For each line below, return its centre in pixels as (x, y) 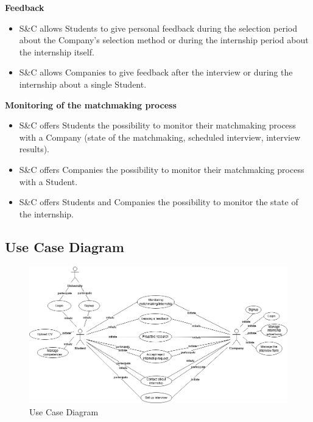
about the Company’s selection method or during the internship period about (164, 40)
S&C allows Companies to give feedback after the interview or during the (156, 72)
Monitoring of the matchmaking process (91, 104)
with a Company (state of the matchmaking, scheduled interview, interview (160, 137)
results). (34, 149)
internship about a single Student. (83, 84)
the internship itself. (57, 51)
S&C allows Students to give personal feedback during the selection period (158, 28)
